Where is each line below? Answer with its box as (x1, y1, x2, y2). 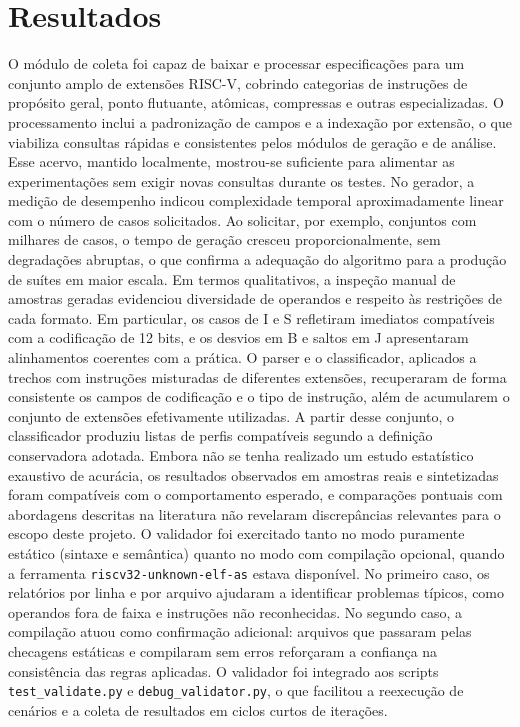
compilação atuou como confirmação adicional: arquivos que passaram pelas (8, 621, 472, 642)
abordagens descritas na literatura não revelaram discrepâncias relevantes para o (8, 503, 501, 524)
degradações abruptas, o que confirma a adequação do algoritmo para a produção (8, 249, 507, 270)
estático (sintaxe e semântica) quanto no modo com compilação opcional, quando (8, 542, 505, 563)
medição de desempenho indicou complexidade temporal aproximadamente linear (8, 190, 504, 211)
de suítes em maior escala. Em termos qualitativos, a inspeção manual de (8, 268, 456, 289)
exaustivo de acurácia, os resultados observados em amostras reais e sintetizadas (8, 464, 499, 485)
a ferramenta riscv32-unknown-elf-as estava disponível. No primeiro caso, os (8, 562, 490, 583)
